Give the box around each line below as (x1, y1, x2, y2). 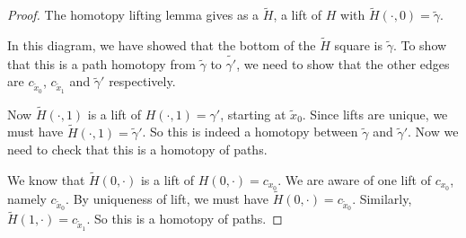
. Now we (408, 122, 459, 141)
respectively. (109, 72, 176, 91)
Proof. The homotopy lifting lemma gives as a (7, 5, 259, 24)
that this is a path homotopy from (7, 54, 196, 73)
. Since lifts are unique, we (302, 104, 448, 123)
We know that (7, 171, 85, 190)
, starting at (220, 104, 286, 123)
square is (334, 36, 383, 55)
